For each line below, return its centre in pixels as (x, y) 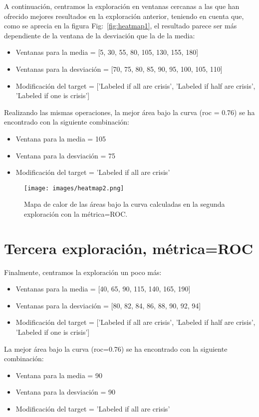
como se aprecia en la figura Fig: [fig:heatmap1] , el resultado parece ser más (121, 26)
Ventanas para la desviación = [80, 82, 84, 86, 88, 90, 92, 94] (108, 305)
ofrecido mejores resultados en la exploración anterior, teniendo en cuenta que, (124, 16)
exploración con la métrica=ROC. (76, 213)
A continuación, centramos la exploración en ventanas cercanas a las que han (122, 6)
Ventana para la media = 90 (59, 375)
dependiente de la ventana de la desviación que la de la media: (100, 35)
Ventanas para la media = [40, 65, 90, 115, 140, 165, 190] (103, 289)
